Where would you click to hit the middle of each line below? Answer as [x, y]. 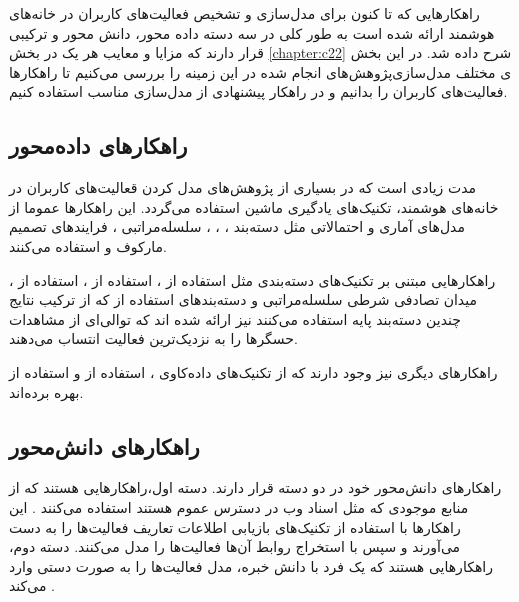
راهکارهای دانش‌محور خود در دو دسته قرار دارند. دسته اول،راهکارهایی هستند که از [255, 487]
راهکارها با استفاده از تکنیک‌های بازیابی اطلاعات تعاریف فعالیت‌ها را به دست [235, 526]
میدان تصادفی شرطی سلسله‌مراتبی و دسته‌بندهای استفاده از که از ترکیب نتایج [243, 299]
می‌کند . [32, 585]
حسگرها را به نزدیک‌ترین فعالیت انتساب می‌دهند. [153, 338]
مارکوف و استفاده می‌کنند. [88, 245]
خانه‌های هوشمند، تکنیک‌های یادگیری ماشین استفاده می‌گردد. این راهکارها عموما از [254, 206]
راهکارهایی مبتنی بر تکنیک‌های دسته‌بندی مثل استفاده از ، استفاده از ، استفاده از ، [252, 279]
